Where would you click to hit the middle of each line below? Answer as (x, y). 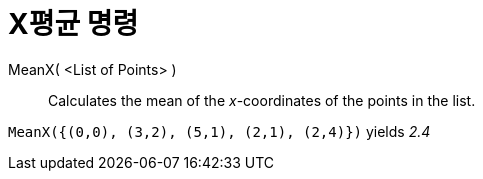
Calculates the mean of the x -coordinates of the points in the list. (262, 100)
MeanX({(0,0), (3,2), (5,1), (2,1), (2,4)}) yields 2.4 (219, 131)
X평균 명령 (73, 24)
